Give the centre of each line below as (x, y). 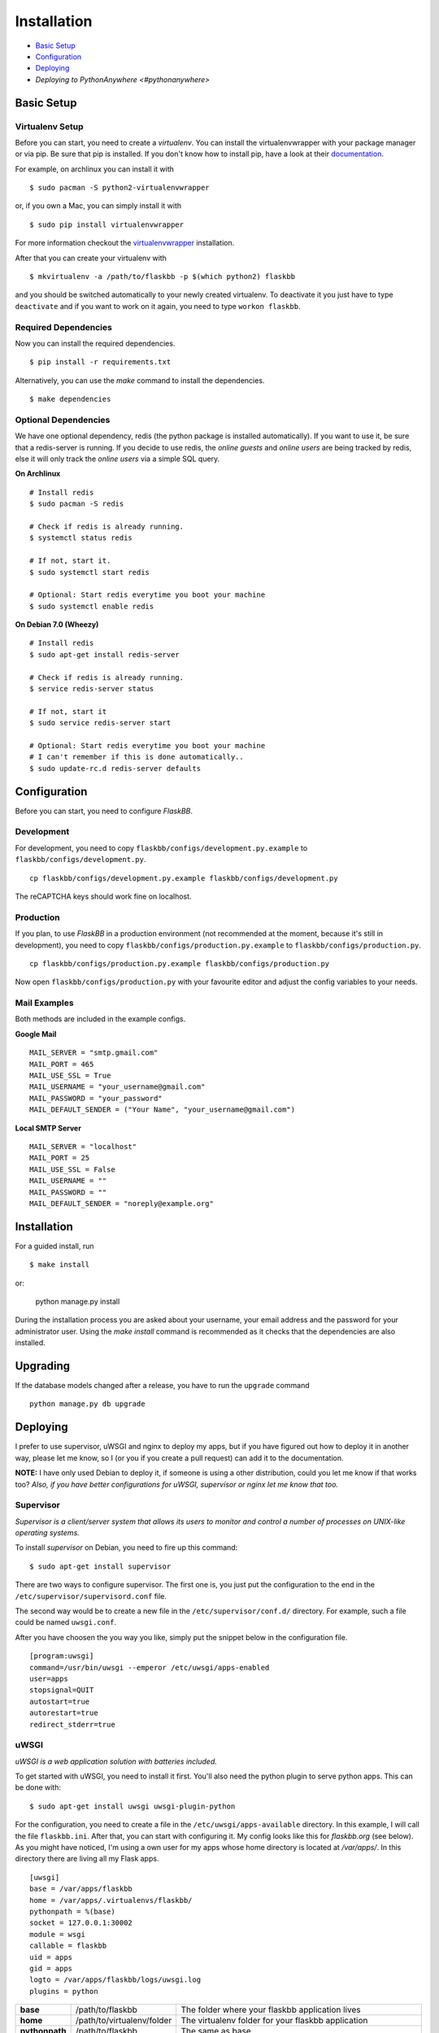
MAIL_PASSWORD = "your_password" (96, 1098)
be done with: (38, 1787)
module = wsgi (57, 1934)
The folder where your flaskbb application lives (271, 2010)
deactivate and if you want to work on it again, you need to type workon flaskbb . (158, 306)
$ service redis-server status (92, 689)
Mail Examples (44, 1003)
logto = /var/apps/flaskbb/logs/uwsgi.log (115, 1980)
